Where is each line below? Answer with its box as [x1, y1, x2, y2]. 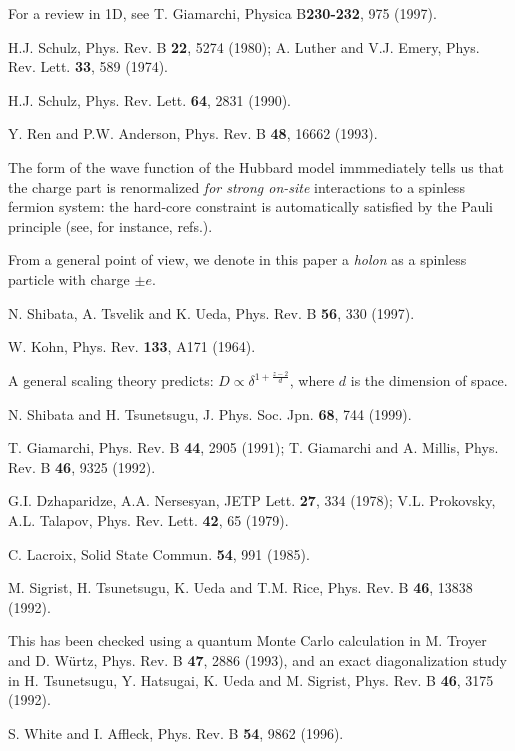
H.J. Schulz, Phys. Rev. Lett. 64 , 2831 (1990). [8, 89, 291, 110]
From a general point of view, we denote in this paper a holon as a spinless [8, 249, 467, 270]
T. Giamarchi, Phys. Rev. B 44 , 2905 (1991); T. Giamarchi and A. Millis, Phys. [8, 437, 499, 458]
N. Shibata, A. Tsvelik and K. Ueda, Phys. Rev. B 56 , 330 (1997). [8, 302, 415, 323]
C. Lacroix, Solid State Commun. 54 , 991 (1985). [8, 543, 310, 564]
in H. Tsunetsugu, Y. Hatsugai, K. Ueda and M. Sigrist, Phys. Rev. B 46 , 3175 [8, 669, 494, 690]
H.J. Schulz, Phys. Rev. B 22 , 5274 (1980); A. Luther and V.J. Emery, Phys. [8, 36, 480, 57]
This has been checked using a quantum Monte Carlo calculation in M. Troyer [8, 630, 487, 651]
